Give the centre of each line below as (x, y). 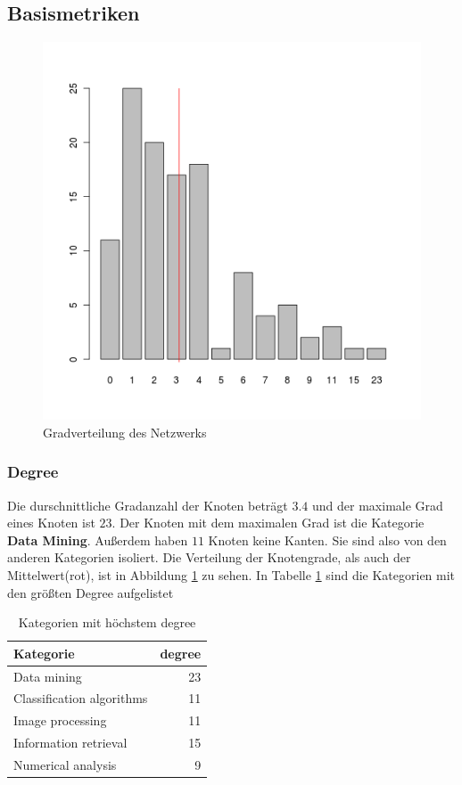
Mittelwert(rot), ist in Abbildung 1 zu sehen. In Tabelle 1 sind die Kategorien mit (231, 574)
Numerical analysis (65, 764)
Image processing (60, 720)
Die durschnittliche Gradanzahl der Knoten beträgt (148, 505)
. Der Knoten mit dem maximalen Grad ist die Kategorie (268, 523)
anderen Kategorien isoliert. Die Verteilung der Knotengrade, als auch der (209, 557)
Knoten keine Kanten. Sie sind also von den (327, 540)
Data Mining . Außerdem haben (98, 540)
